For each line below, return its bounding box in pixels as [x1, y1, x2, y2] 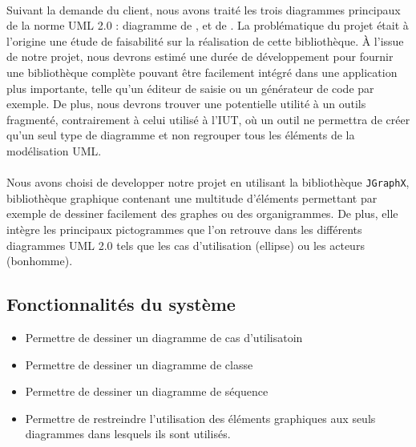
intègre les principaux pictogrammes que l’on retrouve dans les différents [6, 220, 362, 237]
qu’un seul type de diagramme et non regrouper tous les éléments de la [6, 127, 355, 143]
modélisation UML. [6, 142, 102, 159]
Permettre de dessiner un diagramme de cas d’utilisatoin [25, 328, 303, 345]
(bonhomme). [6, 252, 73, 269]
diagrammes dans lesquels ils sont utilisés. [25, 425, 231, 442]
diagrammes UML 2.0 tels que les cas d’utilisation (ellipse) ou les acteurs [6, 236, 365, 253]
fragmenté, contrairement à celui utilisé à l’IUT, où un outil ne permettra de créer [6, 111, 410, 127]
